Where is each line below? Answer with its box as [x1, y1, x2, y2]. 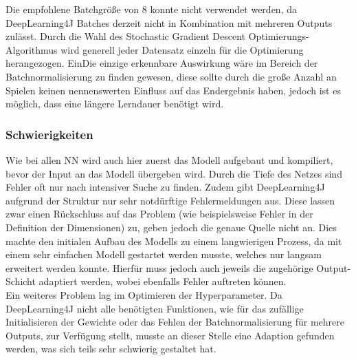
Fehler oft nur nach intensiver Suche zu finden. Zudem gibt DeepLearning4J [5, 180, 325, 194]
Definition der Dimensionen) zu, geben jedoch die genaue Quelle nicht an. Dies [5, 220, 337, 234]
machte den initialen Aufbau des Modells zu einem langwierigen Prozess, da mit [5, 233, 342, 248]
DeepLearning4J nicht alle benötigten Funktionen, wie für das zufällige [5, 301, 304, 315]
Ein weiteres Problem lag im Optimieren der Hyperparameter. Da [5, 287, 282, 301]
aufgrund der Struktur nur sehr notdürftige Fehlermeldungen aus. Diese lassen [5, 193, 335, 207]
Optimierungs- [248, 29, 309, 43]
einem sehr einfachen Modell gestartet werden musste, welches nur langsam [5, 247, 322, 262]
